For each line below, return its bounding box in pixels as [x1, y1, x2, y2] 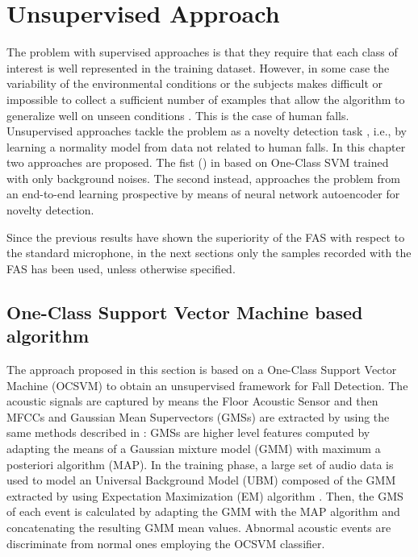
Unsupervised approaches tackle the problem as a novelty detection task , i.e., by [6, 123, 407, 139]
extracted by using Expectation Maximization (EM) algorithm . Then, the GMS [6, 487, 403, 504]
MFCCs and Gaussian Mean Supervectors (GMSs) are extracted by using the [6, 408, 390, 425]
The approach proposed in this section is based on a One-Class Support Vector [6, 361, 397, 378]
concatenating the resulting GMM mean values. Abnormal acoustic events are [6, 518, 391, 535]
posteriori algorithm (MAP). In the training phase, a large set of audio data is [6, 455, 394, 472]
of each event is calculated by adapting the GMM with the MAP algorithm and [6, 503, 400, 520]
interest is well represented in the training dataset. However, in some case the [6, 59, 390, 76]
